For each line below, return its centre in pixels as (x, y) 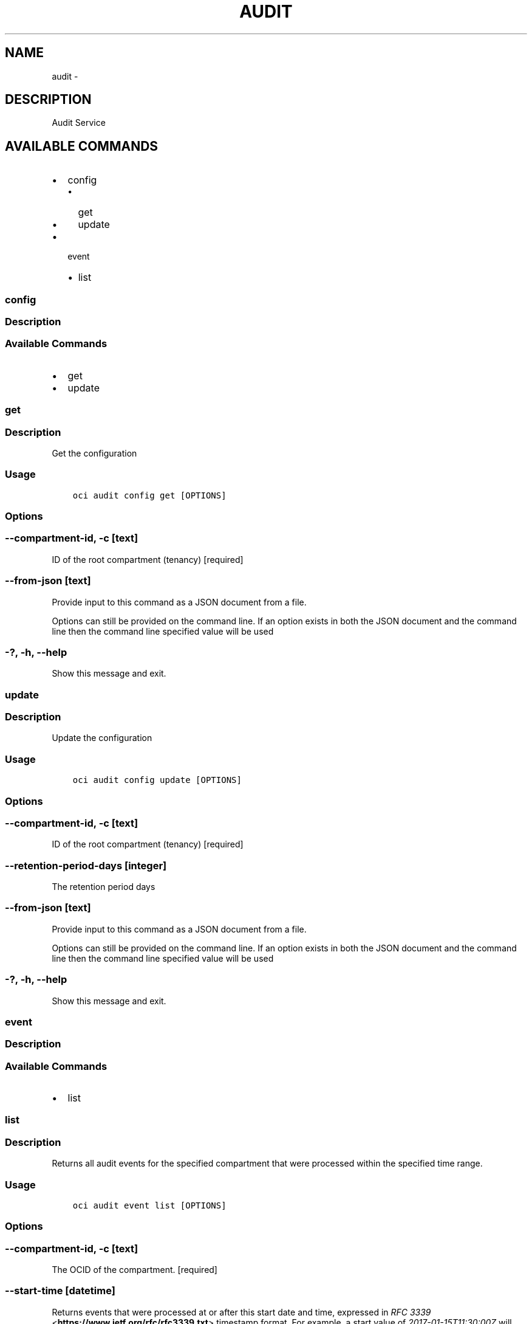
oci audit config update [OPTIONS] (157, 780)
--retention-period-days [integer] (86, 865)
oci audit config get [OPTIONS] (149, 495)
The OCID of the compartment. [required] (135, 1270)
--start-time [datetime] (60, 1291)
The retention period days (104, 887)
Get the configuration (94, 453)
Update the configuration (102, 738)
